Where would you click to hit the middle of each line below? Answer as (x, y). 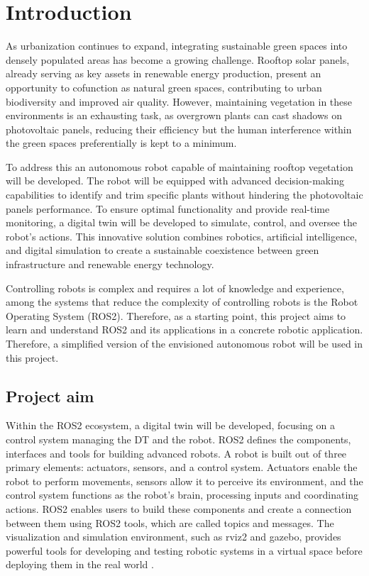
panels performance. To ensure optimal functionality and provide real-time (168, 208)
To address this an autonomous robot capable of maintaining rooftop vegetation (180, 166)
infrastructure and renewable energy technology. (110, 264)
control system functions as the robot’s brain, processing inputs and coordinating (182, 495)
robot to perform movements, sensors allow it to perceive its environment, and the (184, 481)
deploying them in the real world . (80, 564)
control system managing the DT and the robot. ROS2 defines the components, (178, 439)
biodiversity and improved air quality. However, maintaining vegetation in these (179, 101)
